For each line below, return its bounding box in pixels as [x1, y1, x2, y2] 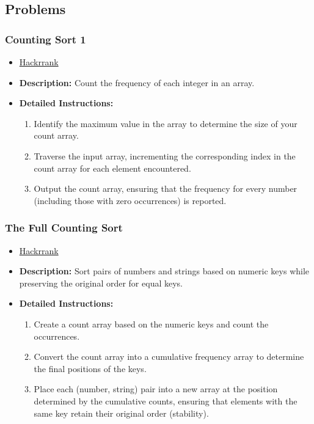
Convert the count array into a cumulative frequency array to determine [34, 350, 304, 363]
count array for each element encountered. [34, 161, 191, 174]
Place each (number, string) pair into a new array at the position [34, 382, 278, 395]
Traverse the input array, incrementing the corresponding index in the [34, 149, 296, 162]
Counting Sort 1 [5, 31, 86, 46]
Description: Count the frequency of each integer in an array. [19, 76, 255, 89]
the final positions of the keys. [34, 362, 147, 375]
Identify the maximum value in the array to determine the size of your [34, 117, 298, 130]
